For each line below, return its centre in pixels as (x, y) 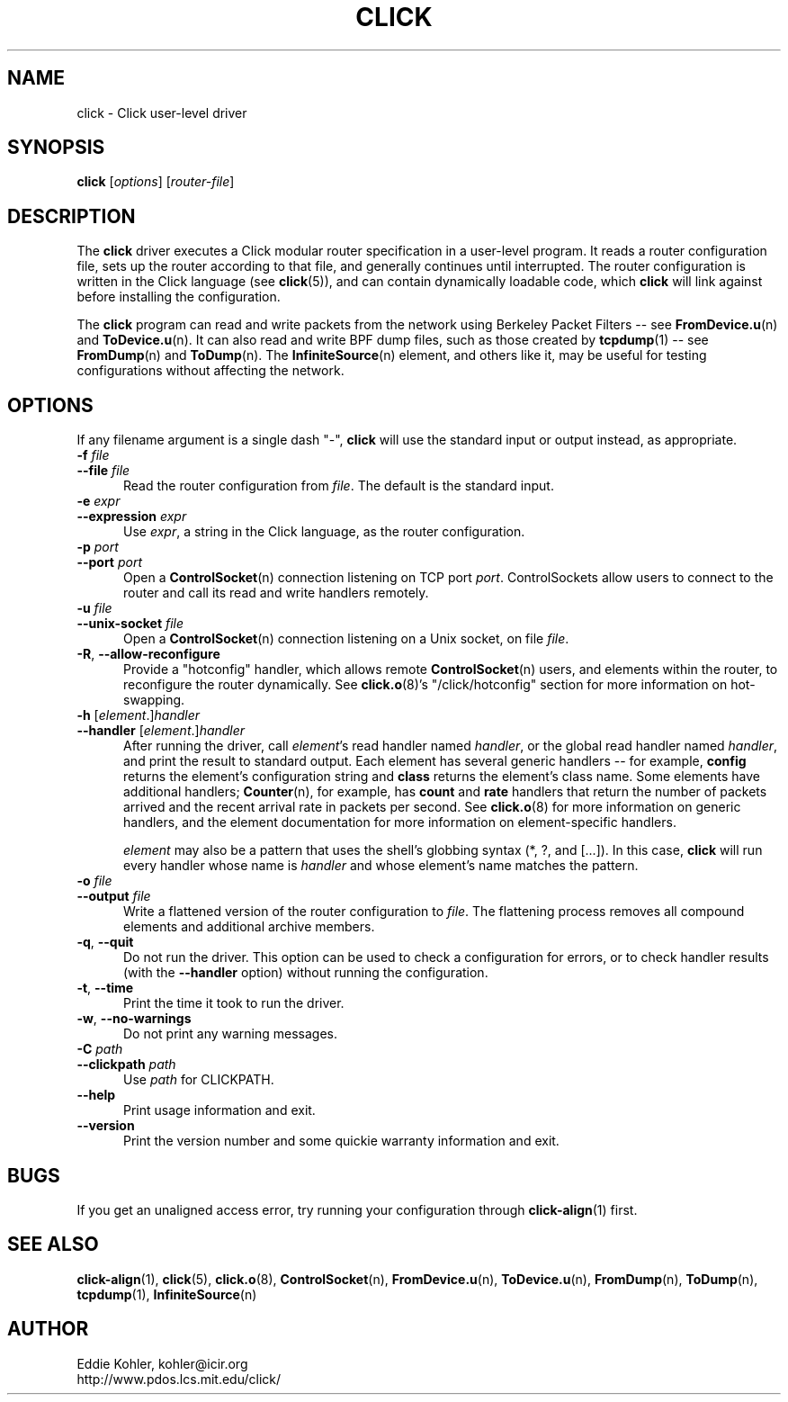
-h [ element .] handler (139, 715)
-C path (100, 1049)
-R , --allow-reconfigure (148, 654)
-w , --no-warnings (134, 1019)
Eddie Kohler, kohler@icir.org (162, 1363)
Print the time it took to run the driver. (234, 1003)
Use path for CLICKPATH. (199, 1080)
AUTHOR (48, 1329)
